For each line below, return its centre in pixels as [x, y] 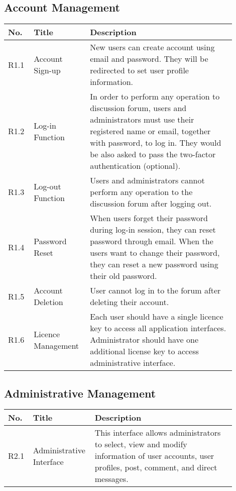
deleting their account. [130, 302]
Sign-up [47, 70]
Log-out [47, 186]
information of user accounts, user [154, 456]
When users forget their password [149, 218]
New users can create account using [152, 47]
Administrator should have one [144, 340]
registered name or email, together [150, 131]
